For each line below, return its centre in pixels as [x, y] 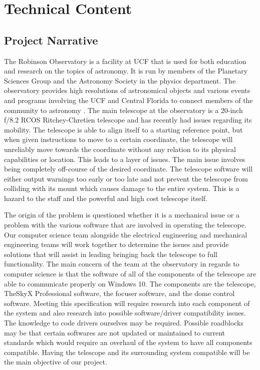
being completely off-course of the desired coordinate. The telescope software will [128, 169]
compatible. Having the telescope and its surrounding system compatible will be [127, 352]
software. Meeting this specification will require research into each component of [127, 303]
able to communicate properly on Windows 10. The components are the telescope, [130, 283]
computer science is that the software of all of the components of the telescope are [130, 274]
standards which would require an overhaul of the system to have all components [128, 342]
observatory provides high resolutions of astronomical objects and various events [127, 90]
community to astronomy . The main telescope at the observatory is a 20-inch [123, 110]
